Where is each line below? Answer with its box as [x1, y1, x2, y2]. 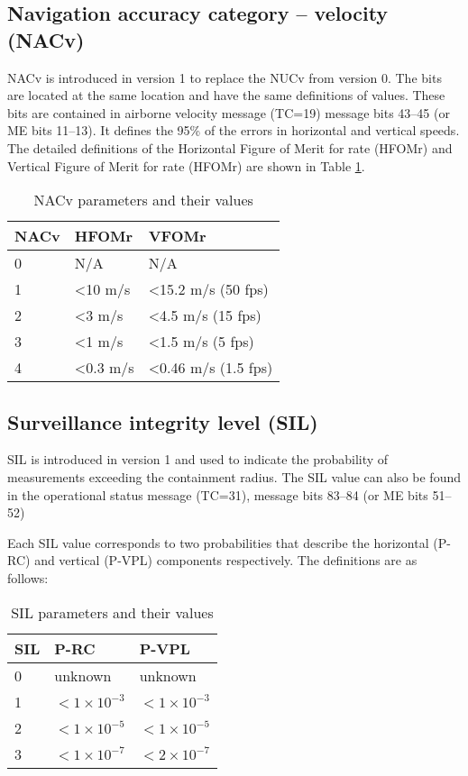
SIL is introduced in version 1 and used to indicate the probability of [7, 450, 389, 469]
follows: [7, 568, 49, 587]
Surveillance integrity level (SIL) [7, 407, 318, 435]
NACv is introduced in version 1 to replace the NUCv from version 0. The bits [7, 68, 442, 87]
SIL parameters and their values [11, 601, 214, 623]
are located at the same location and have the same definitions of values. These [7, 86, 445, 105]
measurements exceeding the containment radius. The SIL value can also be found [7, 467, 461, 486]
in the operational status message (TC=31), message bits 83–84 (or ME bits [7, 485, 428, 504]
